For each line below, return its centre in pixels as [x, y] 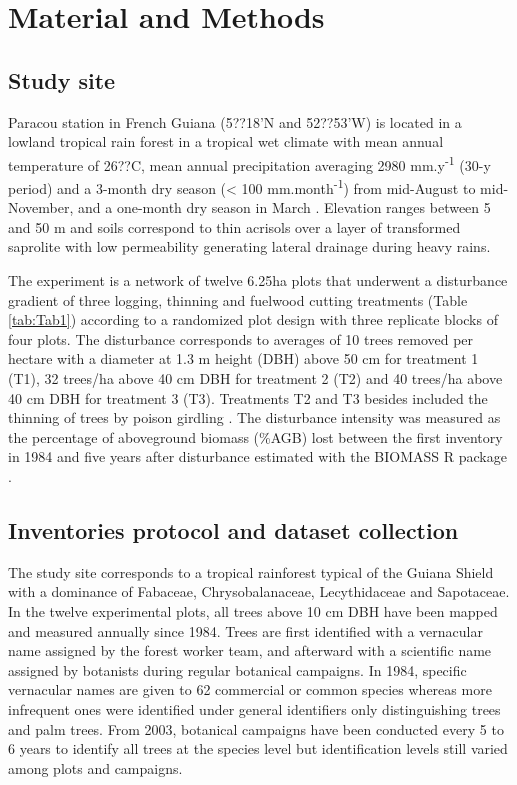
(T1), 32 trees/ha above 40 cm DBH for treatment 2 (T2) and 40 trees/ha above [255, 378]
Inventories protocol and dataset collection [233, 529]
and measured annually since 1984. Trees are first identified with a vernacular [245, 630]
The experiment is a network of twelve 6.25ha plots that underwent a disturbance [258, 280]
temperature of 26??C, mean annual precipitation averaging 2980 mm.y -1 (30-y [249, 163]
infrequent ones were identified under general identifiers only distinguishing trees [254, 708]
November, [41, 207]
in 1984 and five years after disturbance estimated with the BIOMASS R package [257, 456]
